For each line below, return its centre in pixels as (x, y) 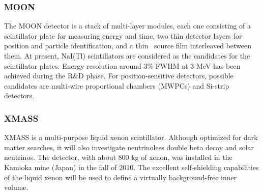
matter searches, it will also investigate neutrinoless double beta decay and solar (129, 147)
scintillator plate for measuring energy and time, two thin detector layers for (123, 35)
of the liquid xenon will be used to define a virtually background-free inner (121, 177)
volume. (16, 187)
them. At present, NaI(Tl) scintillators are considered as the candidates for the (127, 56)
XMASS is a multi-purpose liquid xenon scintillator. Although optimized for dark (131, 137)
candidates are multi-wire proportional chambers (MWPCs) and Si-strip (117, 85)
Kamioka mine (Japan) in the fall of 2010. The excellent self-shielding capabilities (131, 167)
